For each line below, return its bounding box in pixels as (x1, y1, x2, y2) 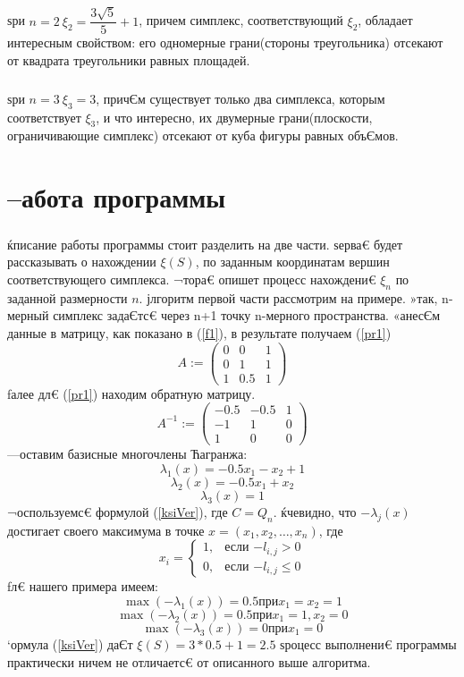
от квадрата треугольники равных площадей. (7, 50, 250, 69)
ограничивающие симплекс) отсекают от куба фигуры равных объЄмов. (7, 126, 399, 145)
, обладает (358, 11, 413, 30)
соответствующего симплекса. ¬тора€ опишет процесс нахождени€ (7, 269, 376, 288)
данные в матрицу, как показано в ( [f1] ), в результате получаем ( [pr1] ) (7, 323, 392, 342)
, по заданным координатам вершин (195, 252, 390, 271)
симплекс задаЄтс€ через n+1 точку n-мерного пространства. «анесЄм (53, 306, 441, 325)
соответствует (7, 107, 81, 126)
